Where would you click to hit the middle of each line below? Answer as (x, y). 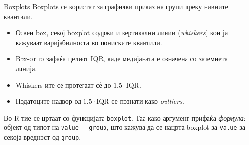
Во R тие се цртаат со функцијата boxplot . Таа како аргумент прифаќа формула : (125, 117)
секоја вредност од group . (42, 137)
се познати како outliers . (148, 101)
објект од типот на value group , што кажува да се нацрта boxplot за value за (124, 127)
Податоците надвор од (48, 101)
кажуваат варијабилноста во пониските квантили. (89, 42)
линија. (26, 68)
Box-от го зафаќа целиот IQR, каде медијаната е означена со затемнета (122, 59)
